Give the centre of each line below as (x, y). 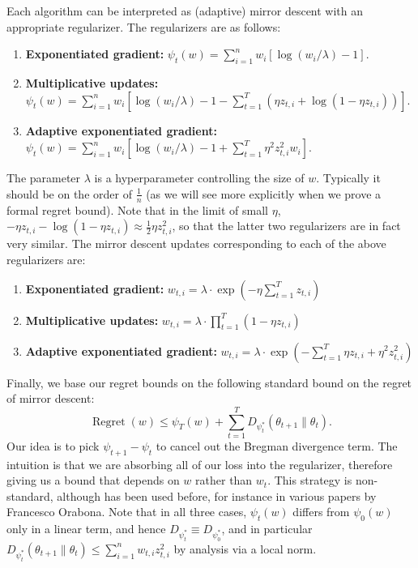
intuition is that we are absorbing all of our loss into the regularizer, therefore (200, 464)
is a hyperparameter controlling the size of (199, 178)
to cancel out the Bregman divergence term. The (277, 445)
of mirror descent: (51, 398)
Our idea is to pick (53, 445)
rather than (224, 480)
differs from (321, 512)
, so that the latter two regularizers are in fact (286, 226)
